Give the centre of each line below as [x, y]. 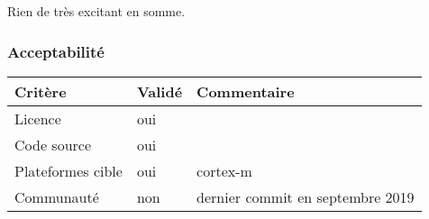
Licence [38, 118]
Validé [160, 91]
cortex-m [224, 170]
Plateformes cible [68, 170]
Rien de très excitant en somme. [96, 11]
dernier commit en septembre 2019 [306, 196]
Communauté [57, 196]
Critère [41, 91]
